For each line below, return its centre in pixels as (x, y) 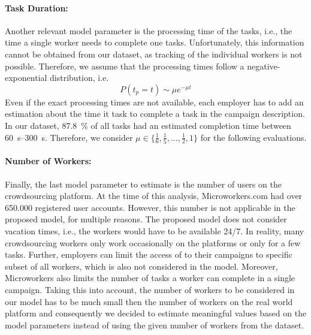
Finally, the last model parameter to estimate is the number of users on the (143, 184)
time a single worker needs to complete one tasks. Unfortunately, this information (155, 42)
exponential (26, 78)
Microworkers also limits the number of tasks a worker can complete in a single (150, 278)
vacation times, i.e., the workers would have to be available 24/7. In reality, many (155, 231)
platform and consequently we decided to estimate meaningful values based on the (156, 313)
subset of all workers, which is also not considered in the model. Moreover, (141, 266)
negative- (264, 66)
